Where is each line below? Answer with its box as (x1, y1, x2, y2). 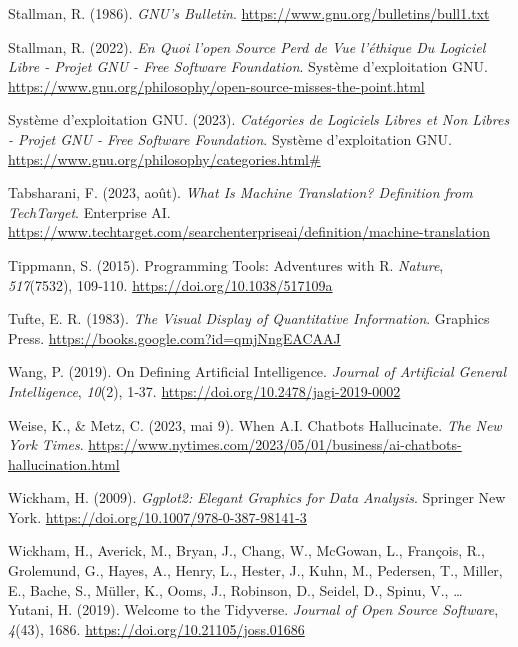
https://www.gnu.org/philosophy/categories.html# (8, 148, 321, 169)
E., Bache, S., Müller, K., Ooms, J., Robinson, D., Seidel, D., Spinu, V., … (8, 579, 463, 600)
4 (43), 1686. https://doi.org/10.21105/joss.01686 (8, 618, 305, 639)
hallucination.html (8, 453, 120, 474)
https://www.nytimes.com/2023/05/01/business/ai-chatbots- (88, 434, 462, 455)
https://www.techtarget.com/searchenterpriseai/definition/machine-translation (8, 221, 490, 242)
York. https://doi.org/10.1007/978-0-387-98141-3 (8, 506, 307, 527)
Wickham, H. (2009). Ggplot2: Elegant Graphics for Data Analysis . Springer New (8, 487, 506, 508)
